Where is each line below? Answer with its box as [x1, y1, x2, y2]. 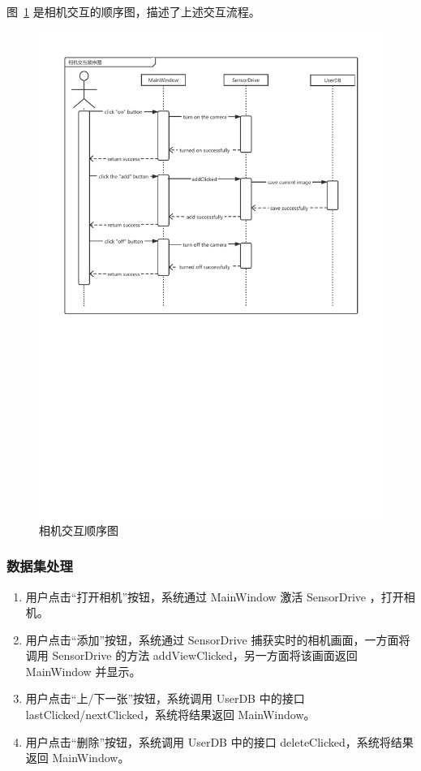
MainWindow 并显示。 [25, 662, 141, 679]
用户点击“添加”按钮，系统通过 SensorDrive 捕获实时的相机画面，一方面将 [25, 631, 410, 648]
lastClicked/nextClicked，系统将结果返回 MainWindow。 [25, 706, 316, 723]
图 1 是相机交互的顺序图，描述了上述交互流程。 [6, 3, 260, 19]
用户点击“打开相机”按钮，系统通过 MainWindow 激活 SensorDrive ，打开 [25, 588, 404, 605]
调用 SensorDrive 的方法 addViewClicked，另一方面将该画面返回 [25, 647, 358, 664]
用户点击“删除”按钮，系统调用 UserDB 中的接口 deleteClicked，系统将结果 [25, 733, 414, 750]
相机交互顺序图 [39, 521, 118, 538]
